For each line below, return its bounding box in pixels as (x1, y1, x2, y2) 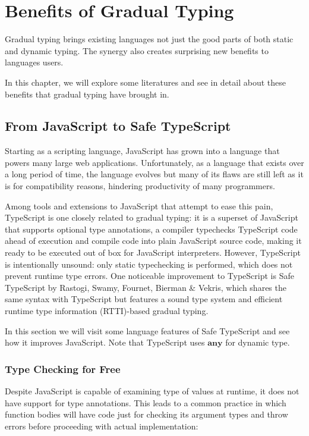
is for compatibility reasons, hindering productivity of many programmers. (5, 180, 275, 192)
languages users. (5, 56, 64, 68)
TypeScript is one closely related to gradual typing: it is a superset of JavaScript (5, 211, 298, 224)
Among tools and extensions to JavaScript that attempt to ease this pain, (5, 199, 273, 212)
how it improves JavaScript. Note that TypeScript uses (5, 336, 205, 349)
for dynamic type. (225, 336, 290, 349)
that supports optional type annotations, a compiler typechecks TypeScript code (5, 222, 298, 235)
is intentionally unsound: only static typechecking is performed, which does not (5, 258, 293, 270)
